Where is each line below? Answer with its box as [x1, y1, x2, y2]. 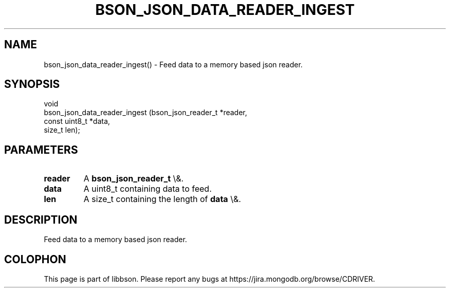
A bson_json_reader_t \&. [83, 173, 184, 184]
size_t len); [44, 125, 80, 135]
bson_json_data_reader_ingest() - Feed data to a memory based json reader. [44, 60, 303, 69]
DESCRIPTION [4, 213, 78, 226]
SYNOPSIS [4, 78, 60, 91]
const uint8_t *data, [44, 117, 110, 126]
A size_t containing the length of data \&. [83, 194, 241, 205]
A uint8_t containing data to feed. [83, 184, 212, 194]
